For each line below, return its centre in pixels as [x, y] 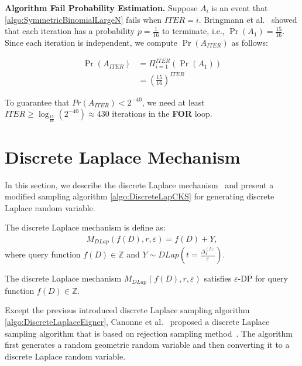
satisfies [218, 278]
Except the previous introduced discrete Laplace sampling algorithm [127, 310]
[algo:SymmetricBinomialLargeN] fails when [83, 19]
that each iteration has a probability [70, 31]
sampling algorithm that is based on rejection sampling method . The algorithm [149, 333]
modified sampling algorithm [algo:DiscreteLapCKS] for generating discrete [140, 196]
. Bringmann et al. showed [248, 19]
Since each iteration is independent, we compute [91, 43]
